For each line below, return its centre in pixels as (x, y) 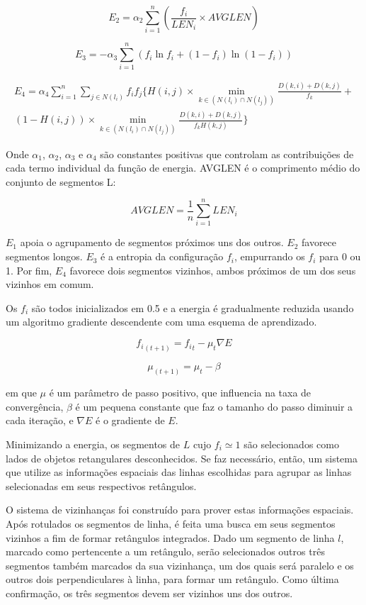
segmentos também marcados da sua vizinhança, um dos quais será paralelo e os (180, 565)
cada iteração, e (40, 420)
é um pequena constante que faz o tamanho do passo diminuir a (214, 406)
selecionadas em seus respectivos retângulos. (101, 485)
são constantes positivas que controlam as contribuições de (227, 154)
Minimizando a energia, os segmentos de (93, 444)
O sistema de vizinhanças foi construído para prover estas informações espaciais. (180, 510)
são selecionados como (291, 444)
